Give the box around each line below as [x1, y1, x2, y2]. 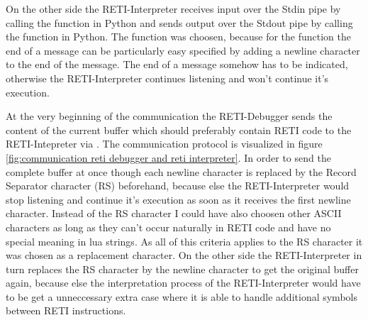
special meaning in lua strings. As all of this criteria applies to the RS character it [6, 233, 363, 248]
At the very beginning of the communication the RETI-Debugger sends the [6, 109, 333, 123]
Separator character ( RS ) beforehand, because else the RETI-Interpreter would [6, 178, 350, 193]
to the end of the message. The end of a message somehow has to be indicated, [6, 57, 348, 72]
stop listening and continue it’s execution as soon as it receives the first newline [6, 192, 351, 206]
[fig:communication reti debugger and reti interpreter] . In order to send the [6, 150, 331, 165]
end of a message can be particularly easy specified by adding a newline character [6, 43, 360, 57]
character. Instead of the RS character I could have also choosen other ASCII [6, 206, 342, 221]
